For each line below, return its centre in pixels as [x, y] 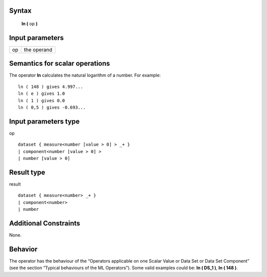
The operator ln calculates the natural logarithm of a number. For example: [85, 75]
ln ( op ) [30, 24]
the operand [38, 49]
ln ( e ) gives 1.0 [42, 94]
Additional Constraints [45, 223]
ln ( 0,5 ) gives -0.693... [52, 107]
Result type [27, 172]
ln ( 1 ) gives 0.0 [42, 100]
